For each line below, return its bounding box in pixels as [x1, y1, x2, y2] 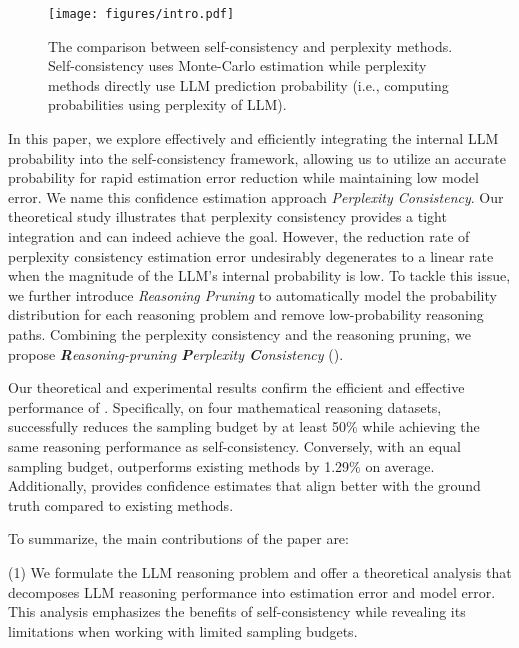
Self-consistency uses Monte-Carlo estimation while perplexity [48, 55, 427, 76]
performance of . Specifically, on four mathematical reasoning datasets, [8, 396, 442, 417]
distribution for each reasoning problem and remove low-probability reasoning [8, 304, 484, 325]
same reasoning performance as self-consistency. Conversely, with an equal [8, 435, 461, 456]
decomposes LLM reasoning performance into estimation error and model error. [8, 581, 496, 602]
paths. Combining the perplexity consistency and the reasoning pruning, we [8, 323, 471, 344]
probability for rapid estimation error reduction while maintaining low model [8, 167, 479, 188]
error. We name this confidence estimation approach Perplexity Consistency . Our [8, 186, 504, 207]
